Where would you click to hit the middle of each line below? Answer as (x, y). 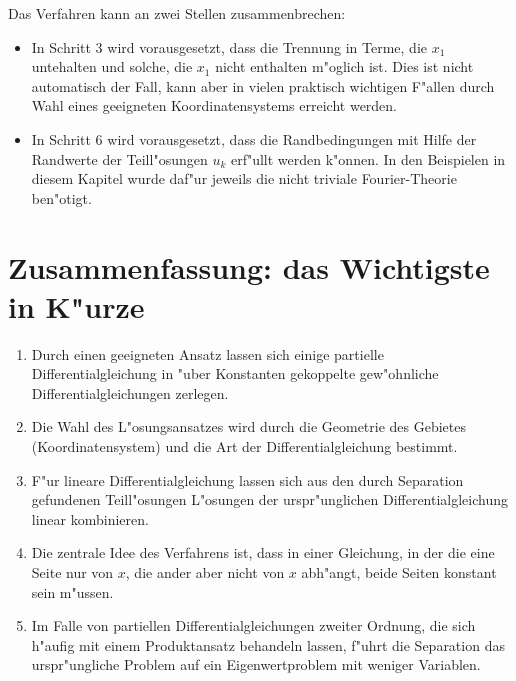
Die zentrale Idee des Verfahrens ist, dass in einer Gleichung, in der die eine (263, 552)
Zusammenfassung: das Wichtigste (249, 266)
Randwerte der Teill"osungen (119, 158)
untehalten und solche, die (112, 66)
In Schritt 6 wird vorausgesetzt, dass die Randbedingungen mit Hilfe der (254, 138)
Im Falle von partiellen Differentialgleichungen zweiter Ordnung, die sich (253, 625)
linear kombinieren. (90, 518)
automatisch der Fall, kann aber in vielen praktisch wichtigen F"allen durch (263, 85)
